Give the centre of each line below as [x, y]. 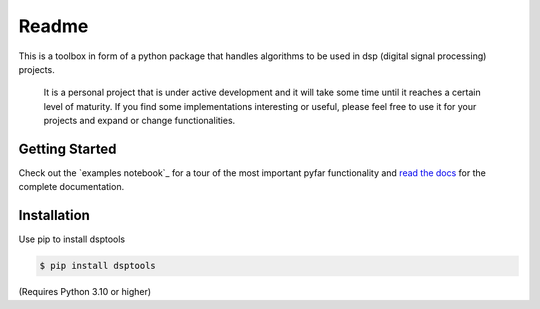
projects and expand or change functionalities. [139, 121]
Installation [54, 215]
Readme [53, 26]
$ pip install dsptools [98, 266]
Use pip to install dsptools [71, 239]
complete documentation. [71, 187]
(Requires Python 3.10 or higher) [85, 292]
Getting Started [67, 148]
